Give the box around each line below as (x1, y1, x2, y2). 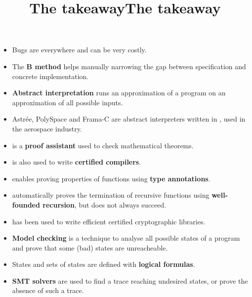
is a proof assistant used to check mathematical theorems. (12, 140, 194, 150)
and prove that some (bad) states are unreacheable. (12, 242, 168, 253)
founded (12, 199, 40, 210)
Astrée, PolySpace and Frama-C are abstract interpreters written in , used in (12, 114, 246, 124)
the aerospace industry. (12, 123, 82, 133)
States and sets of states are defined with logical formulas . (12, 259, 195, 269)
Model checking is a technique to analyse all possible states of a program (12, 233, 240, 243)
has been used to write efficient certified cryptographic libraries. (12, 216, 206, 226)
